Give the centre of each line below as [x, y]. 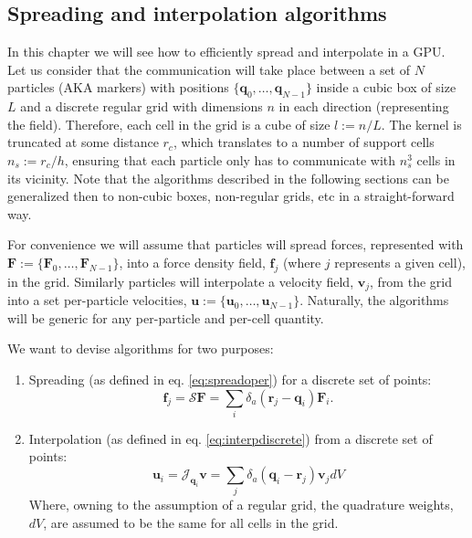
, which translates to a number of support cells [304, 142]
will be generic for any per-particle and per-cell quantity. [166, 317]
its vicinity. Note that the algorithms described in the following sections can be [228, 178]
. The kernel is [421, 124]
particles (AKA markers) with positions [118, 87]
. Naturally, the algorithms [374, 300]
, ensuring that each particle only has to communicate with [230, 159]
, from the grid [411, 281]
